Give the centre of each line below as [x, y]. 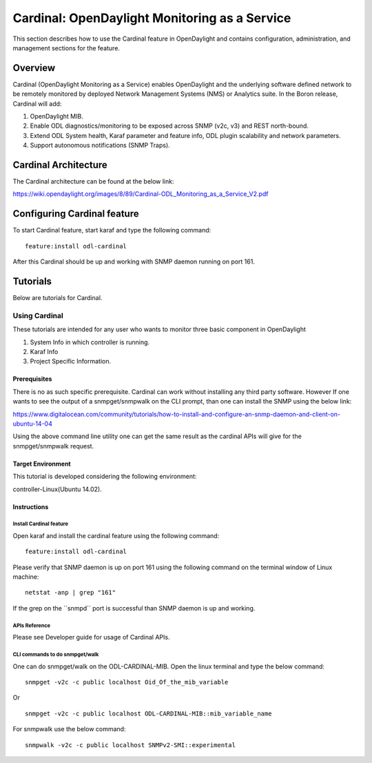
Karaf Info [44, 351]
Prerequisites [32, 379]
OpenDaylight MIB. [57, 117]
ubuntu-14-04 [33, 424]
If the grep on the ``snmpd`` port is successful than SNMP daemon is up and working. [134, 608]
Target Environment [42, 464]
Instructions [31, 506]
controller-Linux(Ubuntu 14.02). [58, 489]
